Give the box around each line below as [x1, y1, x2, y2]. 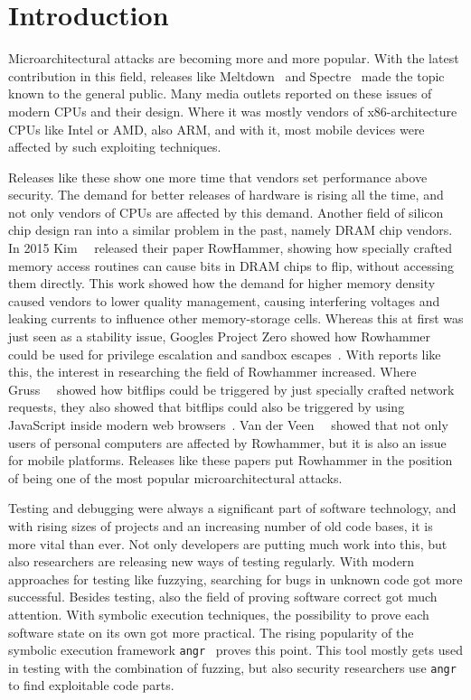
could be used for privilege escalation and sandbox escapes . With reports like [8, 344, 441, 363]
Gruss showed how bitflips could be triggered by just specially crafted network [8, 379, 455, 398]
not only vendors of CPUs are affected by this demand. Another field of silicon [8, 202, 444, 221]
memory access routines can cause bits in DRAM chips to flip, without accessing [8, 256, 454, 275]
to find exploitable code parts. [8, 676, 174, 695]
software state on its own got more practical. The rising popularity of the [8, 622, 414, 641]
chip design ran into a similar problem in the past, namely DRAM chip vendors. [8, 220, 453, 239]
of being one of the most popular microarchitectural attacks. [8, 468, 343, 487]
